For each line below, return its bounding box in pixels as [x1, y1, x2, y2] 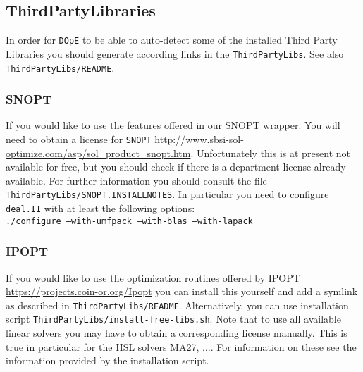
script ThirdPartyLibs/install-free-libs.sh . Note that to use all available [6, 311, 341, 326]
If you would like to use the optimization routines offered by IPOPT [6, 270, 300, 285]
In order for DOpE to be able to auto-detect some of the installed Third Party [6, 32, 338, 47]
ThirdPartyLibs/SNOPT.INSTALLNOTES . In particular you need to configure [6, 187, 329, 201]
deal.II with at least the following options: [6, 201, 195, 216]
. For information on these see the [210, 339, 357, 354]
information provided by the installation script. [6, 353, 209, 368]
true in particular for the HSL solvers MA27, [6, 339, 199, 354]
